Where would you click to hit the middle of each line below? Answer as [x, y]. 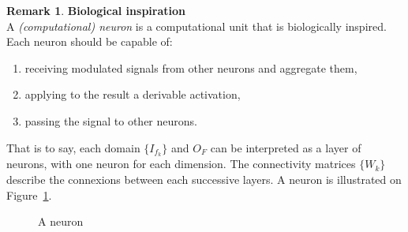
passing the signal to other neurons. [111, 120]
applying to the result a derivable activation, [133, 94]
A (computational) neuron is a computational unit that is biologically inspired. [197, 26]
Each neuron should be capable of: [90, 41]
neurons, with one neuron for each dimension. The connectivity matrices [181, 164]
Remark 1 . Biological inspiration [96, 10]
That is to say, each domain [73, 147]
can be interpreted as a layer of [286, 147]
